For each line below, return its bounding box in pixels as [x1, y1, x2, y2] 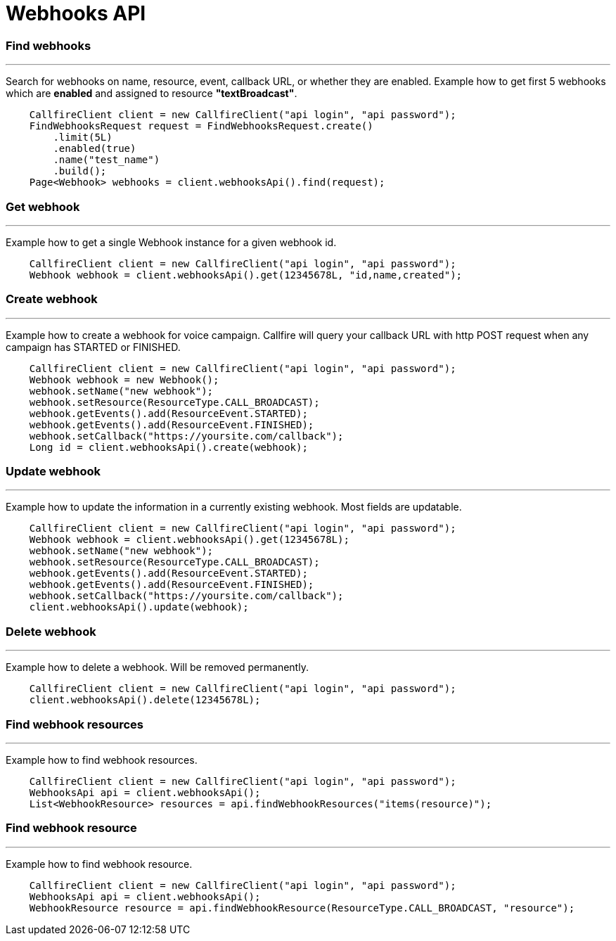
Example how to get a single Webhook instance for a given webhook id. [6, 236, 337, 248]
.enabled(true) [53, 143, 136, 155]
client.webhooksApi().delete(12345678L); [29, 694, 261, 706]
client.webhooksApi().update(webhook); [29, 601, 249, 613]
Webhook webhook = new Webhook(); [29, 373, 219, 385]
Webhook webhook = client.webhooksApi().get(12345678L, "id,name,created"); [29, 269, 463, 281]
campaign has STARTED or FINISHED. [6, 340, 181, 353]
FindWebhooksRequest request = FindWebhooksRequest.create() [29, 120, 373, 132]
